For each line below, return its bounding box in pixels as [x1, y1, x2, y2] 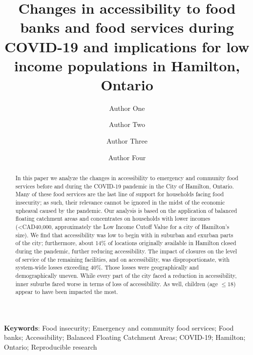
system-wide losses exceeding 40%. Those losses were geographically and [15, 263, 199, 271]
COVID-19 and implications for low [4, 36, 250, 56]
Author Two [109, 119, 145, 129]
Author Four [108, 152, 146, 162]
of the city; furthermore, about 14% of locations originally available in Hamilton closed [15, 239, 236, 247]
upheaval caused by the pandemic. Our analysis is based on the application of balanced [15, 206, 237, 214]
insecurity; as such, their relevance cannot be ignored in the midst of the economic [15, 198, 225, 207]
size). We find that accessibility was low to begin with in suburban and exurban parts [15, 230, 233, 239]
